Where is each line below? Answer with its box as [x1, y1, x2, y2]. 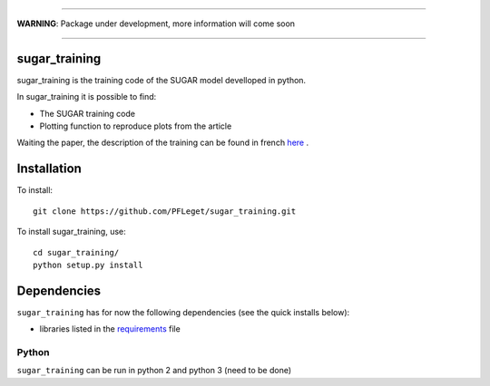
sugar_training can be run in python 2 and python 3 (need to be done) [16, 365, 292, 376]
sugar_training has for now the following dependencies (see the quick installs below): [16, 306, 350, 317]
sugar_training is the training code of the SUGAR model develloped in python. [16, 74, 307, 85]
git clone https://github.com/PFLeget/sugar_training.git [33, 206, 297, 217]
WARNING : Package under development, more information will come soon [16, 18, 295, 29]
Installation [16, 161, 82, 177]
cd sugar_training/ [33, 247, 120, 257]
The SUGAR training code [39, 108, 136, 119]
